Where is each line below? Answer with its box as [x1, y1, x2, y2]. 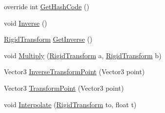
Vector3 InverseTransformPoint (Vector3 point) [4, 66, 145, 77]
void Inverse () [4, 17, 47, 28]
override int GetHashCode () [4, 1, 90, 11]
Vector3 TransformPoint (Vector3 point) [4, 82, 124, 93]
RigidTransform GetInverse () [4, 34, 92, 44]
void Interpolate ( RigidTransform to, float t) [4, 99, 137, 109]
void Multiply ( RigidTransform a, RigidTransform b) [4, 50, 162, 60]
